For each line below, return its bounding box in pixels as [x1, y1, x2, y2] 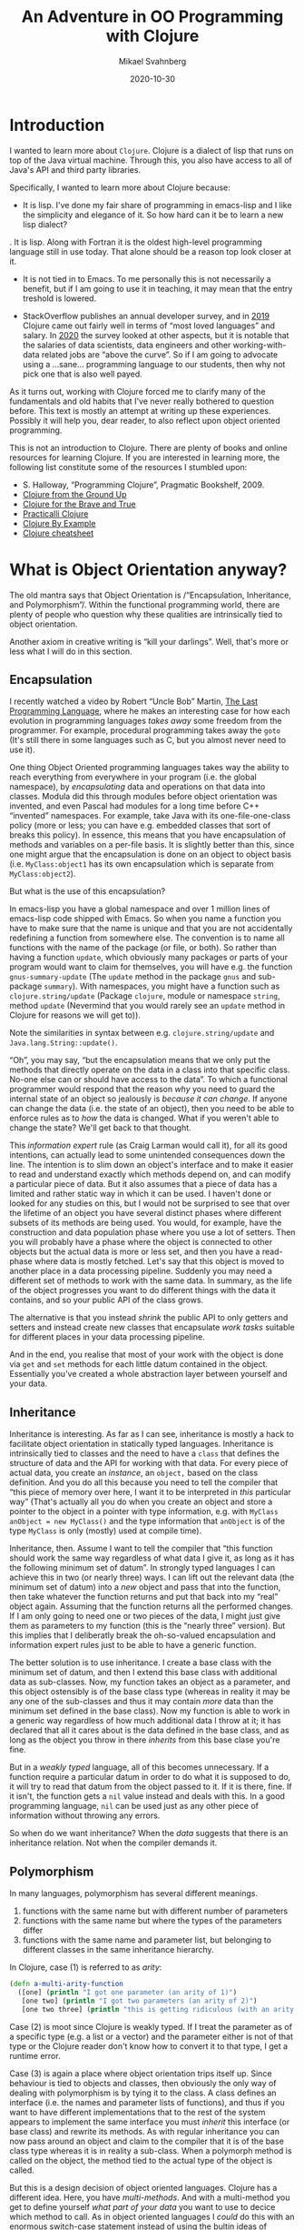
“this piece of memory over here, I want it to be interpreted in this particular [9, 1487, 292, 1498]
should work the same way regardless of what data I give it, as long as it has [9, 1552, 295, 1563]
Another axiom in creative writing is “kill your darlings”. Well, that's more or [9, 636, 289, 647]
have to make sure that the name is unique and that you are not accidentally [9, 923, 293, 934]
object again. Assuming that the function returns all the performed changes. [9, 1601, 293, 1612]
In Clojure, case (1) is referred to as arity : [9, 1962, 162, 1973]
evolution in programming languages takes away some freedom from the [9, 716, 282, 727]
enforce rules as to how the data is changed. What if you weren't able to [9, 1112, 279, 1124]
